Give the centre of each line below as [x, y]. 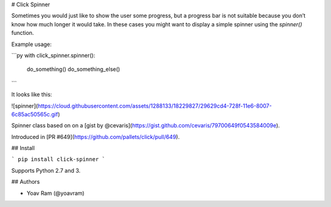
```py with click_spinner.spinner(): [53, 55]
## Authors [25, 182]
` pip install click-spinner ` [58, 160]
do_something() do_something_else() [74, 69]
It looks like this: [32, 94]
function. [23, 33]
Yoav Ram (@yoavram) [56, 193]
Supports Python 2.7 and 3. [46, 170]
